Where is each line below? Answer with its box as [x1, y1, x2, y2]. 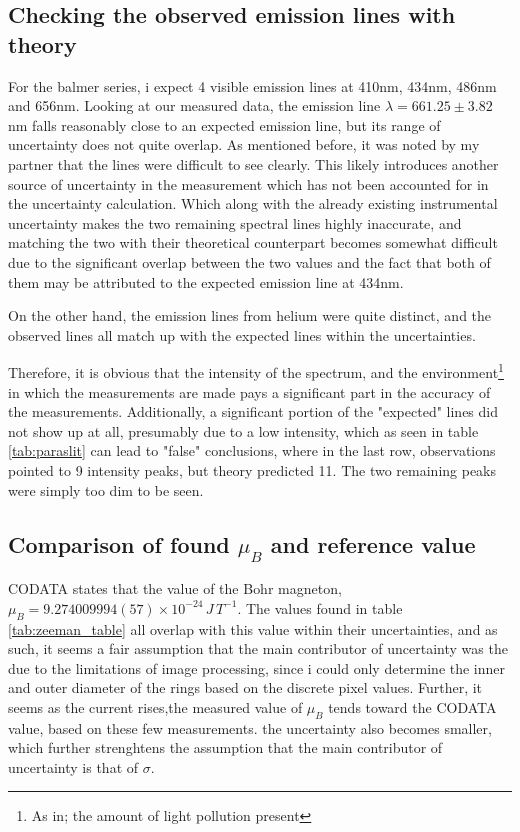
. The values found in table [237, 597, 403, 618]
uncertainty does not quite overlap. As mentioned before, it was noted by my [8, 134, 480, 155]
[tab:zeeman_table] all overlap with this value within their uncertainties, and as [8, 618, 498, 639]
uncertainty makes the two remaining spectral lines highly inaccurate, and [8, 212, 462, 233]
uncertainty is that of [8, 756, 139, 777]
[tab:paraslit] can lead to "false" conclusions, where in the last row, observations [8, 440, 496, 461]
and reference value [270, 528, 476, 559]
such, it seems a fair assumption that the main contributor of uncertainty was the [8, 638, 508, 659]
